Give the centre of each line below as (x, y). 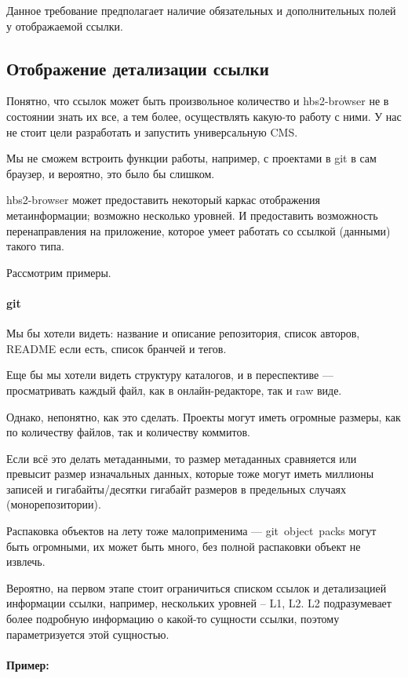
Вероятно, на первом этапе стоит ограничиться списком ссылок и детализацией (197, 587)
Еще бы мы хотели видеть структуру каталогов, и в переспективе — (170, 375)
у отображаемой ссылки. (65, 26)
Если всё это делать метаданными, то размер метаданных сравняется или (182, 458)
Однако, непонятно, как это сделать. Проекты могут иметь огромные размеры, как (204, 416)
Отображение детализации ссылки (138, 68)
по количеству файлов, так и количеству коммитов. (128, 432)
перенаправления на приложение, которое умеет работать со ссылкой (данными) (199, 230)
